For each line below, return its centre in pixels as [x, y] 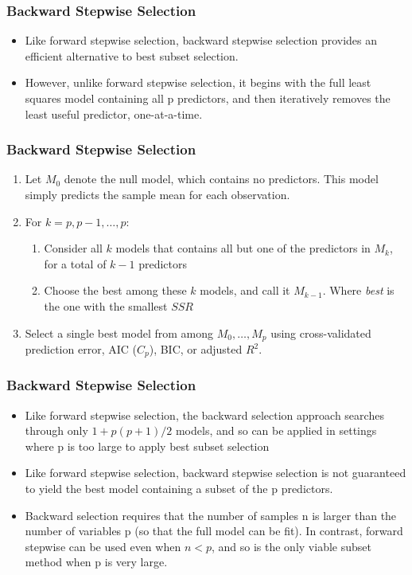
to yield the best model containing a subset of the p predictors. [179, 489]
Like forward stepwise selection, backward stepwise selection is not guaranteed [216, 473]
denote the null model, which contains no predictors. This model [221, 179]
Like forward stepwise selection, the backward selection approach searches [204, 415]
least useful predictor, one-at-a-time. [114, 113]
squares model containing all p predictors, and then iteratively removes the [208, 98]
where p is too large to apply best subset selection [147, 446]
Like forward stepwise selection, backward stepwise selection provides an [201, 40]
